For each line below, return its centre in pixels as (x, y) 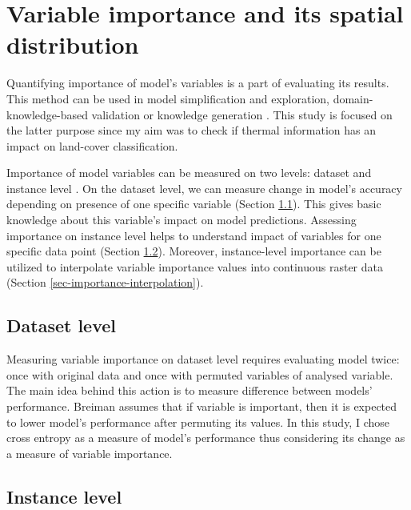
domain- (353, 98)
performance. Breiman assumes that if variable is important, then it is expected (202, 406)
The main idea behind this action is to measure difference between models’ (190, 390)
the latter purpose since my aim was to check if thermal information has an (192, 130)
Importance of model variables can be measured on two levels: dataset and (189, 173)
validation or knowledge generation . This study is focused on (242, 114)
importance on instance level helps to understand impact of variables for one (194, 235)
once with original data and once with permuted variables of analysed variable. (200, 374)
